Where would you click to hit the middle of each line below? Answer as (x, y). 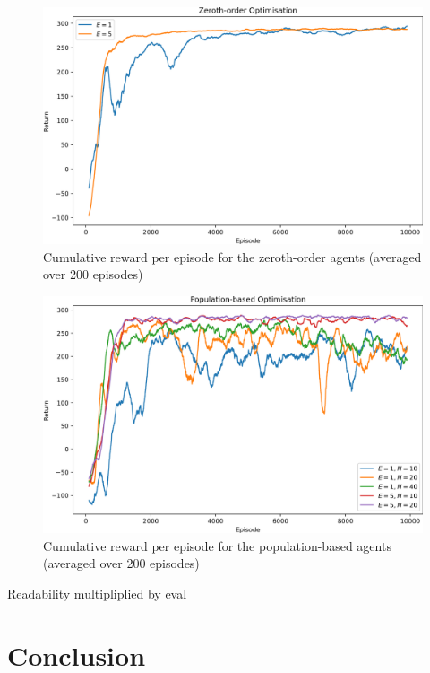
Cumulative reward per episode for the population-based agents (217, 545)
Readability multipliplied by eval (97, 593)
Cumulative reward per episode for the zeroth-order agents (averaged (232, 256)
